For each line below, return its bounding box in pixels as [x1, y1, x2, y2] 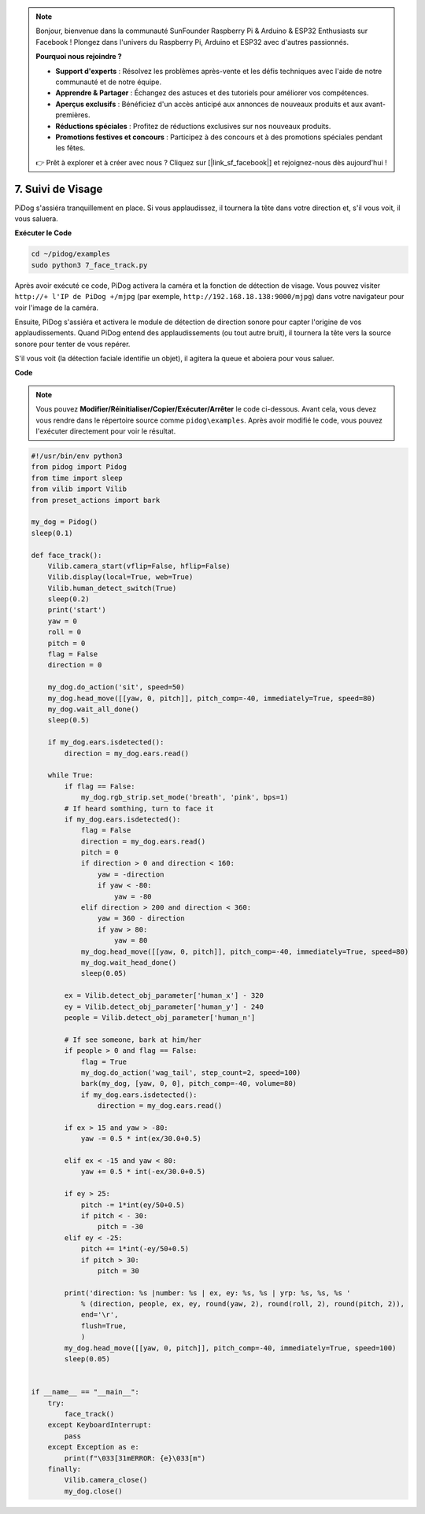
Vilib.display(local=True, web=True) [47, 573, 194, 582]
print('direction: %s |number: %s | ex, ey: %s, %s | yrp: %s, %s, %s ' [64, 1288, 351, 1298]
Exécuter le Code [14, 228, 72, 238]
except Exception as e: [47, 1442, 139, 1452]
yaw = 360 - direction [97, 914, 185, 923]
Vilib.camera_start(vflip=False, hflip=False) [47, 561, 231, 571]
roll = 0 [47, 628, 82, 637]
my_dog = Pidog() [31, 518, 98, 526]
